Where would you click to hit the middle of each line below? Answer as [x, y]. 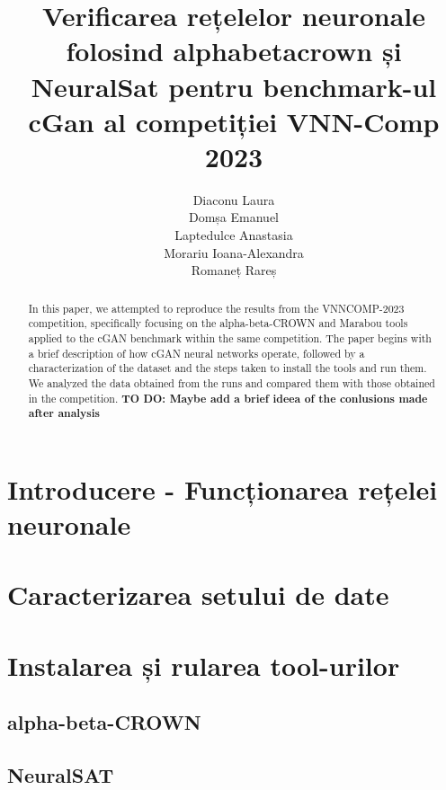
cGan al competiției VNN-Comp [234, 121]
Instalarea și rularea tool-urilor [204, 665]
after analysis [64, 413]
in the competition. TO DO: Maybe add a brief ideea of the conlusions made [228, 398]
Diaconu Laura [234, 199]
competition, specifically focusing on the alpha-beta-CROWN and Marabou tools [218, 323]
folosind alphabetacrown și [234, 51]
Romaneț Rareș [234, 270]
